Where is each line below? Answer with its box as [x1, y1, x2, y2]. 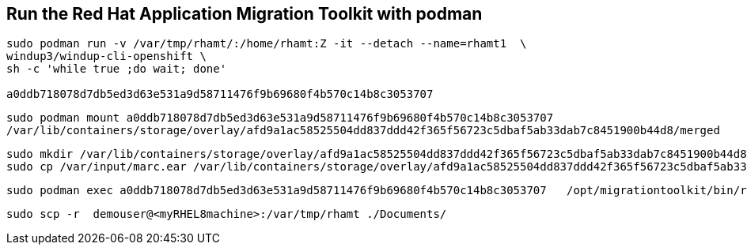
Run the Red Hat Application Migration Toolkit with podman [6, 4, 483, 24]
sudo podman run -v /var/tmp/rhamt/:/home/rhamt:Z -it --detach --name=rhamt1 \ [6, 37, 527, 51]
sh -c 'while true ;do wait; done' [6, 62, 227, 76]
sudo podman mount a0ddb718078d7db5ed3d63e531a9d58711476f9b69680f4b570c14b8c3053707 [6, 111, 554, 125]
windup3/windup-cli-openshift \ [6, 50, 207, 63]
